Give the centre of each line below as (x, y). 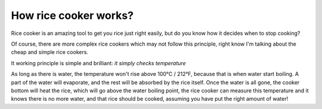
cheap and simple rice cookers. (50, 52)
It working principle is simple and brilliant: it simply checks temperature (98, 63)
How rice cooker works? (72, 15)
